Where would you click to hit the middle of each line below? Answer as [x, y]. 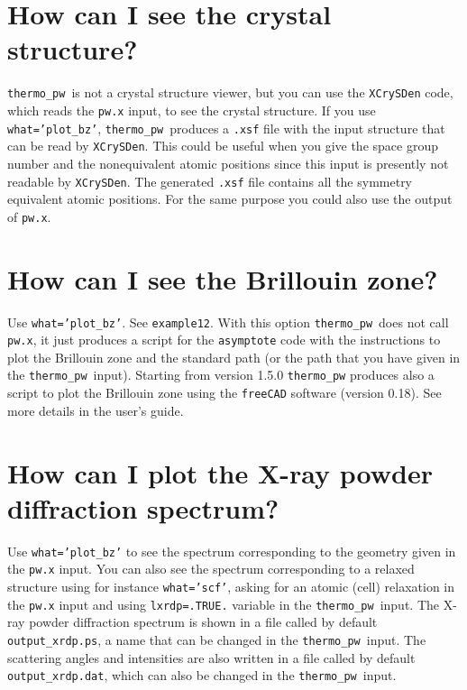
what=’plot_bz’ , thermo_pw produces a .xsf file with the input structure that [226, 128]
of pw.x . [29, 216]
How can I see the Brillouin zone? [223, 278]
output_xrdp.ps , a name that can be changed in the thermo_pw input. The [217, 639]
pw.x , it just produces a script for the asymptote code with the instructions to [224, 340]
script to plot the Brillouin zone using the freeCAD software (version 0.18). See [224, 393]
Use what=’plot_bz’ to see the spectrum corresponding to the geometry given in [232, 551]
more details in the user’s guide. [96, 410]
